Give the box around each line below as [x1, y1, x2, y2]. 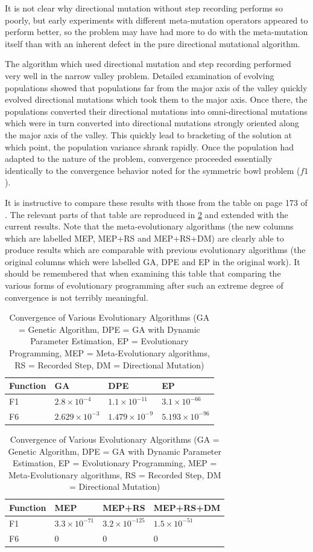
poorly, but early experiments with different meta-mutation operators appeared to [5, 13, 308, 26]
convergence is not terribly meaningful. [5, 290, 148, 303]
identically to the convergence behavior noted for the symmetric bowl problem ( [5, 164, 300, 176]
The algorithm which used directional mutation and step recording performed [5, 57, 291, 70]
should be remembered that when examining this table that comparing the [5, 267, 281, 280]
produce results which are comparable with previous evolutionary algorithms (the [5, 243, 306, 256]
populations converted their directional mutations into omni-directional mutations [5, 104, 308, 117]
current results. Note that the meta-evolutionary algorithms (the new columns [5, 220, 294, 233]
